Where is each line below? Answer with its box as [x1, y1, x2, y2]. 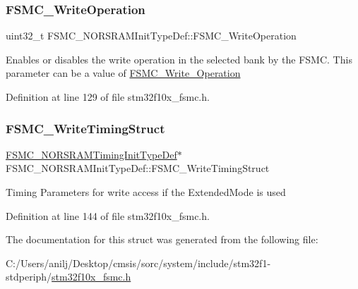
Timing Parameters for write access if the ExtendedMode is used [6, 185, 286, 199]
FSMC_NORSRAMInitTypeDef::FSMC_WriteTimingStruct [6, 161, 270, 176]
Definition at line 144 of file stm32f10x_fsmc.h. [6, 208, 210, 223]
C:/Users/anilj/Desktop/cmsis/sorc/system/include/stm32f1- [6, 255, 271, 270]
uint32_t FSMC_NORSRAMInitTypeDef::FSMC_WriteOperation [6, 28, 297, 43]
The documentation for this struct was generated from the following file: [6, 232, 318, 247]
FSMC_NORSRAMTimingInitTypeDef [6, 147, 177, 161]
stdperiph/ [6, 269, 52, 284]
